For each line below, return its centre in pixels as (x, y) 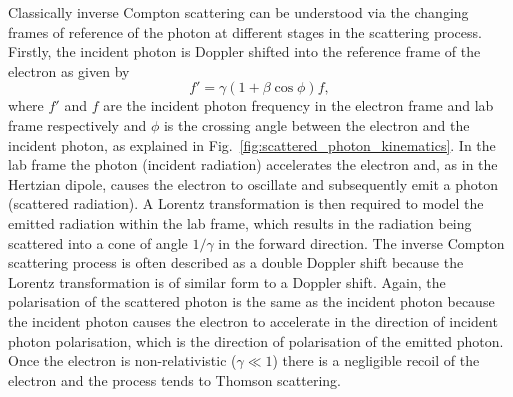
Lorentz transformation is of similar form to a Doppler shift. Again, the (227, 281)
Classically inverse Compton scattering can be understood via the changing (238, 12)
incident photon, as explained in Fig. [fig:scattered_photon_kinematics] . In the (252, 144)
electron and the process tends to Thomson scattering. (174, 379)
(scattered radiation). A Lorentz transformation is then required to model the (246, 203)
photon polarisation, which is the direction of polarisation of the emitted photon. (256, 340)
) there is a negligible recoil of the (376, 360)
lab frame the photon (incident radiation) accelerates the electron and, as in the (253, 164)
